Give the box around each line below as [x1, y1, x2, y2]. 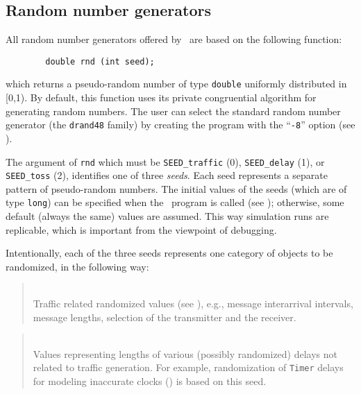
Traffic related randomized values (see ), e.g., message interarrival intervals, [33, 296, 353, 311]
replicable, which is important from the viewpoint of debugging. [6, 222, 277, 237]
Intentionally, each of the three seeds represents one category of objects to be [6, 246, 333, 260]
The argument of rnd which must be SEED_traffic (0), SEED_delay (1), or [6, 154, 325, 169]
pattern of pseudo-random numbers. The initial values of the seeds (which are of [6, 181, 347, 196]
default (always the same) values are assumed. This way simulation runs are [6, 209, 329, 223]
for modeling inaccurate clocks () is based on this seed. [33, 374, 267, 388]
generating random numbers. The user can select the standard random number [6, 103, 341, 118]
